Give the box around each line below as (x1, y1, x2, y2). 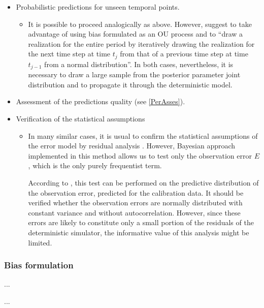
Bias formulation (4, 259, 74, 271)
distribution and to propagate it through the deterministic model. (28, 79, 233, 89)
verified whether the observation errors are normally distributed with (28, 197, 243, 208)
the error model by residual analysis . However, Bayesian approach (28, 140, 236, 151)
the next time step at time (28, 48, 111, 59)
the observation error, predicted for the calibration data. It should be (28, 187, 244, 198)
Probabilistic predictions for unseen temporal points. (16, 2, 180, 12)
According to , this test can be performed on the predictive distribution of (28, 177, 259, 188)
